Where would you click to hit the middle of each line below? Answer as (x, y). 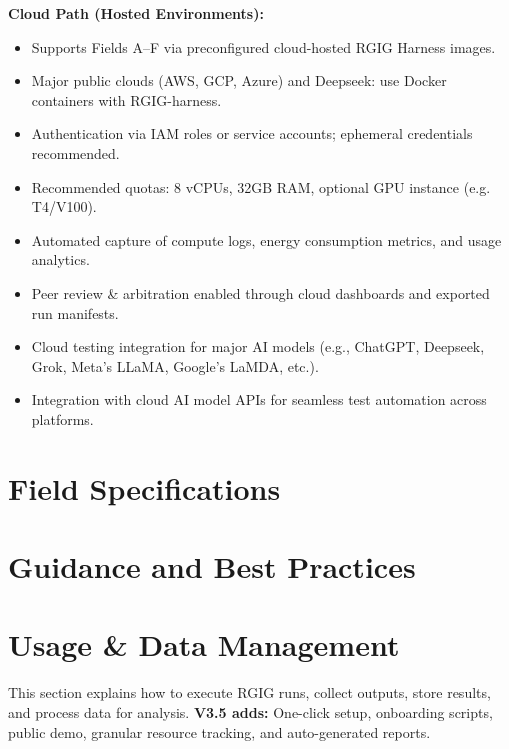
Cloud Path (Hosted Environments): (136, 13)
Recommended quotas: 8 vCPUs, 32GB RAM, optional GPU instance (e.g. (261, 186)
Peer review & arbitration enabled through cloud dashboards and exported (260, 292)
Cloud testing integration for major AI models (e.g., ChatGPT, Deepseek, (258, 346)
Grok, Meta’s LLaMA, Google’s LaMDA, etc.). (175, 365)
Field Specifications (144, 487)
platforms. (62, 418)
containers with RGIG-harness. (126, 99)
